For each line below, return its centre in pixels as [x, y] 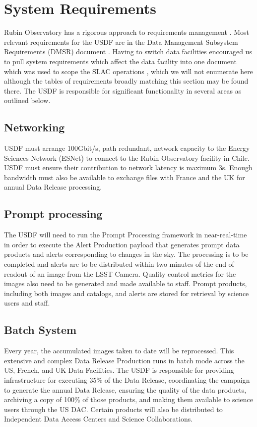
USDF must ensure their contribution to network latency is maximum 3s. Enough [128, 167]
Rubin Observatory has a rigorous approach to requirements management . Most [127, 32]
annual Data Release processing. [53, 187]
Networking [34, 127]
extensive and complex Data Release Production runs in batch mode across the [124, 360]
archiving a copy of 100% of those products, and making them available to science [128, 399]
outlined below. [27, 100]
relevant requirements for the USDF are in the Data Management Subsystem [121, 42]
